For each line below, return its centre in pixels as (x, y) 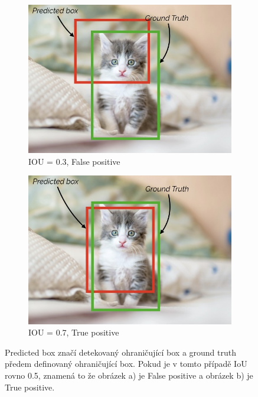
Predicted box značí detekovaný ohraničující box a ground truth (121, 352)
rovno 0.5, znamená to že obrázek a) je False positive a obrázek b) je (129, 375)
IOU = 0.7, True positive (74, 332)
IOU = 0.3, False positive (74, 161)
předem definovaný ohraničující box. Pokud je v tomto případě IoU (126, 364)
